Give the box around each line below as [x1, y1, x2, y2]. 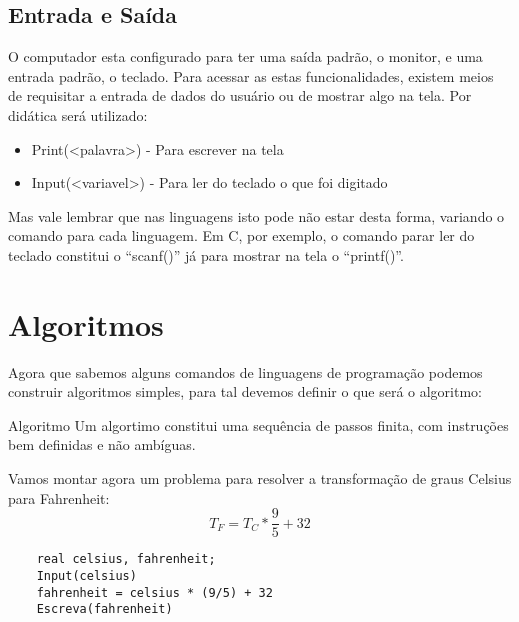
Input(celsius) [36, 568, 137, 583]
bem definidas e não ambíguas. [8, 434, 196, 455]
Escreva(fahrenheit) [36, 602, 173, 617]
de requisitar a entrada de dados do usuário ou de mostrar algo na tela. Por [8, 85, 472, 106]
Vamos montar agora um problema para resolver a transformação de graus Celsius [8, 468, 512, 489]
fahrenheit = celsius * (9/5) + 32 [36, 585, 273, 600]
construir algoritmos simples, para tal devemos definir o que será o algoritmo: [8, 381, 482, 402]
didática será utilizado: [8, 104, 148, 125]
